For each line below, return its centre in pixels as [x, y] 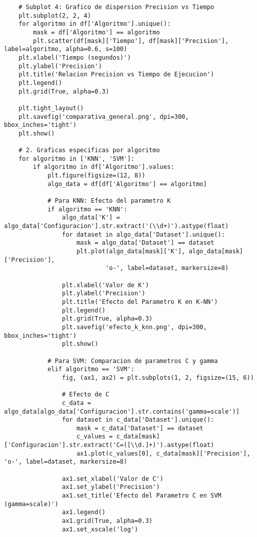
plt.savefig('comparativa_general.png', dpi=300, [104, 117]
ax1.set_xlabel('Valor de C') [113, 479]
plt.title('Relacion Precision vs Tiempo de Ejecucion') [116, 75]
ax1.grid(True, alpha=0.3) [107, 521]
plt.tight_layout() [51, 108]
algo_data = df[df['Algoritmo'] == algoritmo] [127, 184]
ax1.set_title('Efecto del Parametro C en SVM [142, 496]
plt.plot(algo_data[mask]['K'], [131, 252]
